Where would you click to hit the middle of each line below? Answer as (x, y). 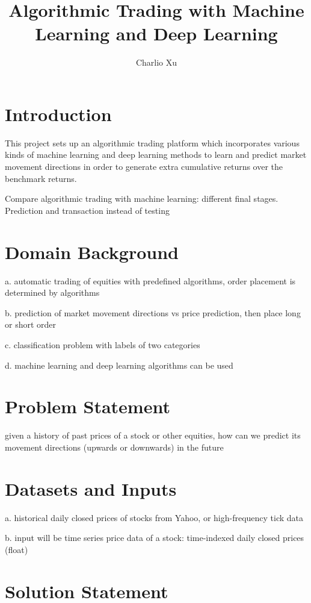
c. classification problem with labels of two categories (103, 344)
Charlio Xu (156, 62)
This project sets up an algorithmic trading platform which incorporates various (152, 142)
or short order (31, 324)
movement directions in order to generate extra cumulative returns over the (144, 167)
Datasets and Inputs (91, 488)
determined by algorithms (52, 292)
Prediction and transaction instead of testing (87, 210)
